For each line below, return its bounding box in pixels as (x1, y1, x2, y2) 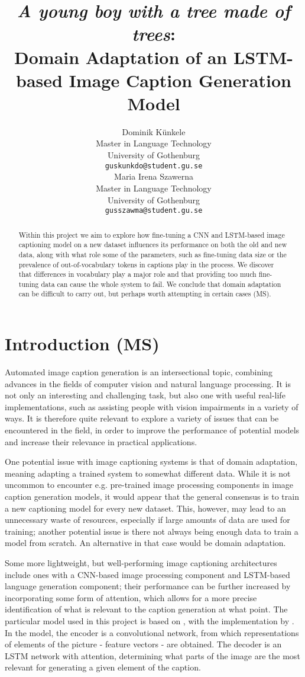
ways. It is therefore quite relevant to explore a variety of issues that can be (5, 412, 279, 424)
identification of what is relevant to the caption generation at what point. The (5, 603, 288, 615)
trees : (132, 21, 176, 46)
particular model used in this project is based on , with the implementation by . (5, 614, 294, 627)
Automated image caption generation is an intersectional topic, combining (5, 366, 272, 378)
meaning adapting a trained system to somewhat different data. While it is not (5, 467, 291, 479)
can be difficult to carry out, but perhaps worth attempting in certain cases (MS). (18, 289, 271, 299)
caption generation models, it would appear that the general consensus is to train (5, 490, 299, 503)
